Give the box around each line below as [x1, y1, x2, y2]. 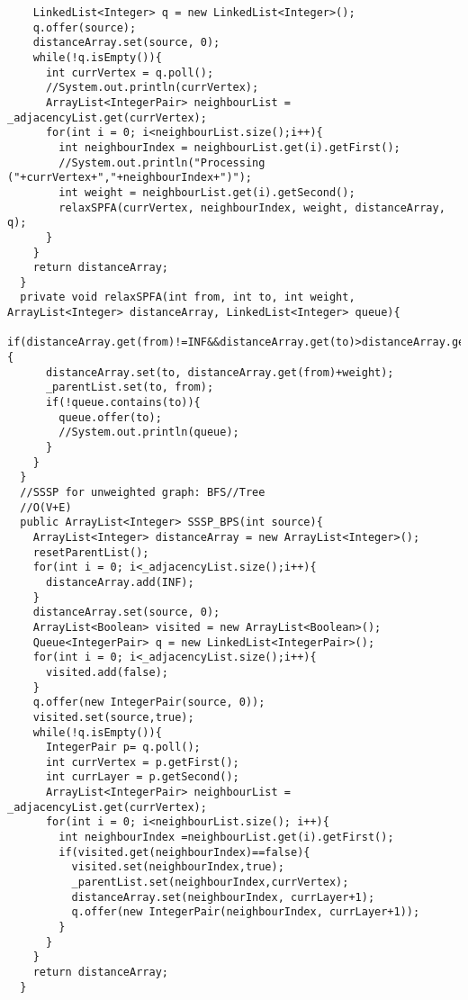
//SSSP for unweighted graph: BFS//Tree [20, 486, 265, 499]
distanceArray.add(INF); [45, 575, 194, 589]
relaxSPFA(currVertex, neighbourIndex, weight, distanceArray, [58, 201, 445, 214]
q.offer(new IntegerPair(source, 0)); [32, 696, 265, 709]
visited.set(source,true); [32, 710, 194, 724]
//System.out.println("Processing [58, 156, 265, 169]
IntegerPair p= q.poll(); [45, 741, 201, 754]
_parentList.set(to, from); [45, 381, 214, 394]
